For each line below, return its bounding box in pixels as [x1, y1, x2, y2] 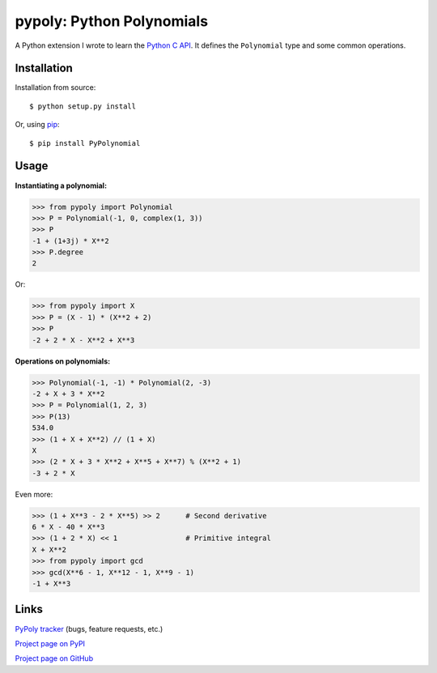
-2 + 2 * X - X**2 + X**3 [32, 335, 135, 344]
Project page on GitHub [15, 654, 93, 663]
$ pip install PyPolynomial [29, 138, 141, 147]
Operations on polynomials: [15, 356, 111, 366]
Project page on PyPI [15, 638, 85, 648]
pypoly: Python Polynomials [15, 12, 209, 30]
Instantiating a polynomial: [15, 181, 108, 190]
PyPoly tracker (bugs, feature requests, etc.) [15, 624, 163, 633]
